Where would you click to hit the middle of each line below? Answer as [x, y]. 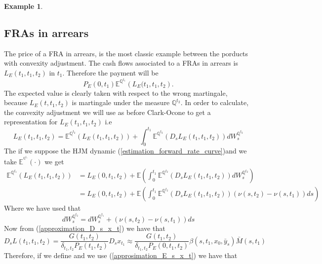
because [16, 102]
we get [54, 162]
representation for [31, 122]
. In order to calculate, [215, 102]
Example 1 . [23, 6]
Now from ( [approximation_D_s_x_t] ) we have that [85, 228]
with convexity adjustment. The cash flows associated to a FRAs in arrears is [121, 63]
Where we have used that [42, 207]
